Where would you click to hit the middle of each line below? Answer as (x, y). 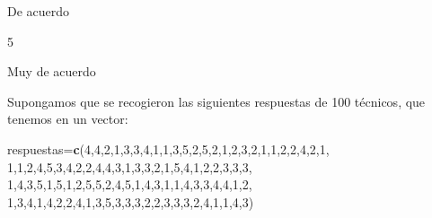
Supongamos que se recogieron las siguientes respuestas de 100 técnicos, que (216, 101)
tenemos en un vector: (68, 119)
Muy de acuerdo (52, 71)
